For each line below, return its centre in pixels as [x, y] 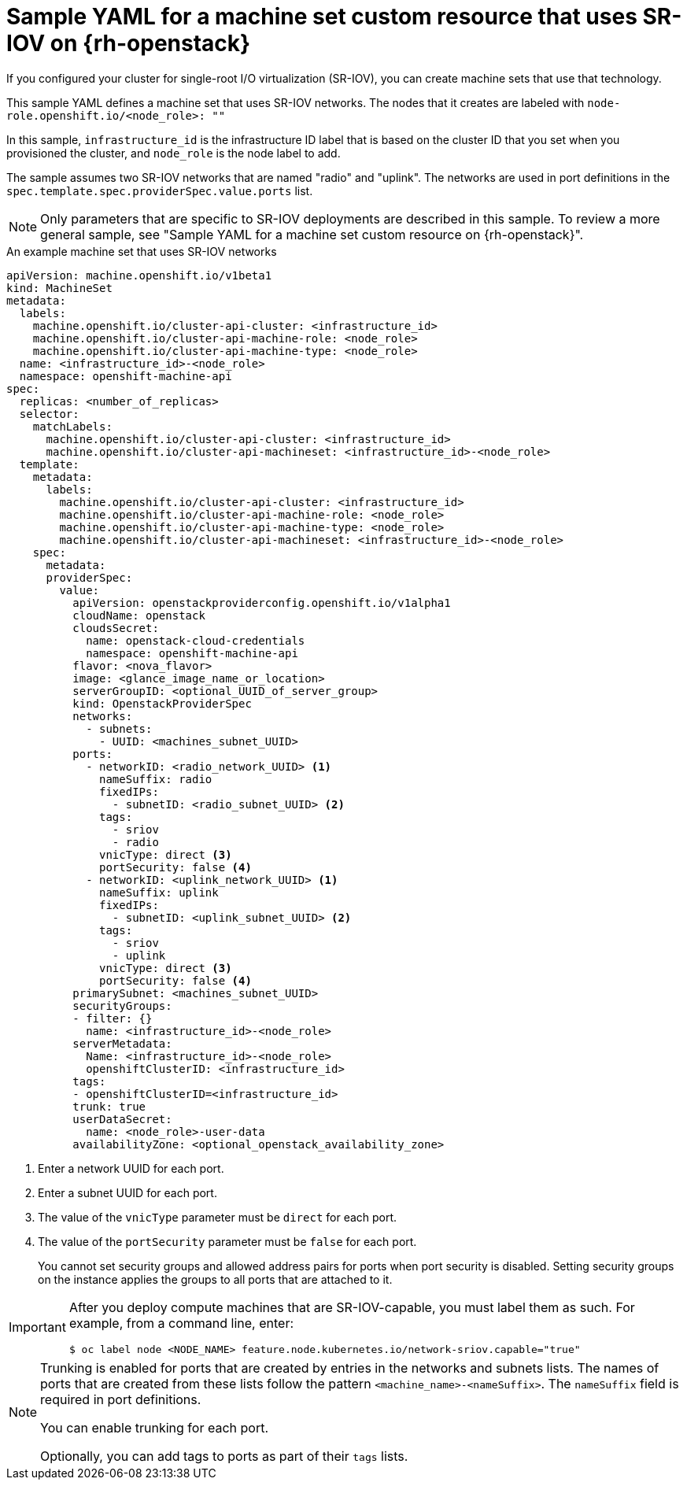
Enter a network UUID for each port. [131, 1168]
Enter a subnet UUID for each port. [127, 1192]
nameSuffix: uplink [159, 892]
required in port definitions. [121, 1399]
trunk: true [109, 1106]
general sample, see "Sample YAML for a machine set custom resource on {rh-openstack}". [312, 234]
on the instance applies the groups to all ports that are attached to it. [215, 1279]
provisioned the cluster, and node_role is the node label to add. [174, 153]
